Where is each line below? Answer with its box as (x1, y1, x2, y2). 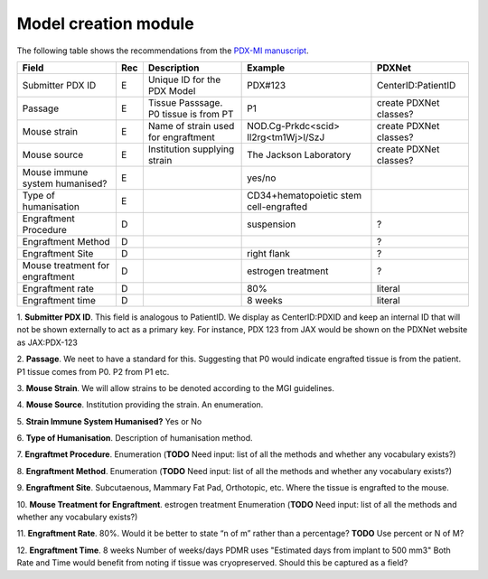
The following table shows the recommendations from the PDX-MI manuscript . (16, 45, 309, 56)
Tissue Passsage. (147, 96, 223, 108)
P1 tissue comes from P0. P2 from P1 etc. (16, 366, 170, 377)
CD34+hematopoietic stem (247, 189, 361, 201)
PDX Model (147, 84, 196, 97)
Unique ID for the (147, 73, 221, 86)
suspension (247, 218, 296, 230)
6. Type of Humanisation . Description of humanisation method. (16, 433, 253, 444)
